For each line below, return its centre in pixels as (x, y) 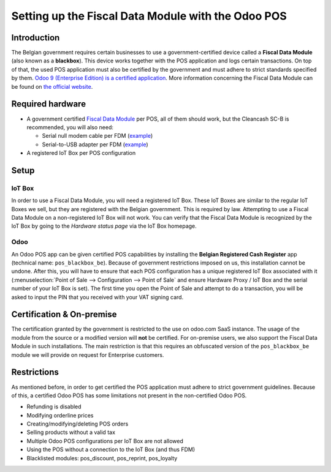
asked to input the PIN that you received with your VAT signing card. (97, 297)
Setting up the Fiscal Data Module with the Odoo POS (149, 16)
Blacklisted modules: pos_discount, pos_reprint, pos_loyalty (102, 458)
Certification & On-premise (64, 314)
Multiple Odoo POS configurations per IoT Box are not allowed (105, 441)
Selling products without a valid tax (71, 432)
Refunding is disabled (54, 406)
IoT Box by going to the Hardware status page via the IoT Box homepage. (104, 226)
